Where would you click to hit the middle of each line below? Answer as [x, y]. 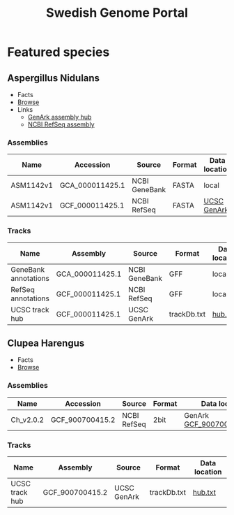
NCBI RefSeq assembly [61, 124]
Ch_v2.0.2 [27, 419]
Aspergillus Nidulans [53, 78]
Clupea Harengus [46, 343]
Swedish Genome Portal [117, 13]
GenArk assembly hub [60, 117]
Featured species [58, 52]
